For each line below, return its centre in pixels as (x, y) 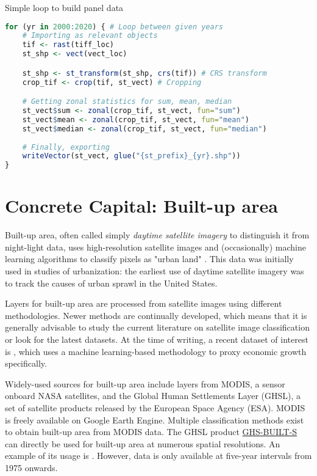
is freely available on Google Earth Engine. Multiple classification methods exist (155, 419)
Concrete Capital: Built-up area (141, 206)
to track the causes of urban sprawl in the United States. (111, 283)
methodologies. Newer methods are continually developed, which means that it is (156, 315)
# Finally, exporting (66, 147)
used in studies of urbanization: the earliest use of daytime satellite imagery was (155, 271)
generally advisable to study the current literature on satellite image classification (157, 327)
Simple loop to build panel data (64, 7)
